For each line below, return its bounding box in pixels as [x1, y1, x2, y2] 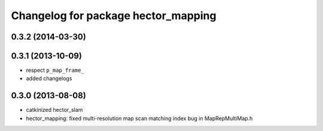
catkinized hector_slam [26, 106, 83, 114]
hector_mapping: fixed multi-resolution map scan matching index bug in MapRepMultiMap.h [26, 114, 253, 122]
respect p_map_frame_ [26, 66, 84, 74]
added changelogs [26, 75, 72, 82]
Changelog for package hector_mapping [11, 9, 217, 22]
